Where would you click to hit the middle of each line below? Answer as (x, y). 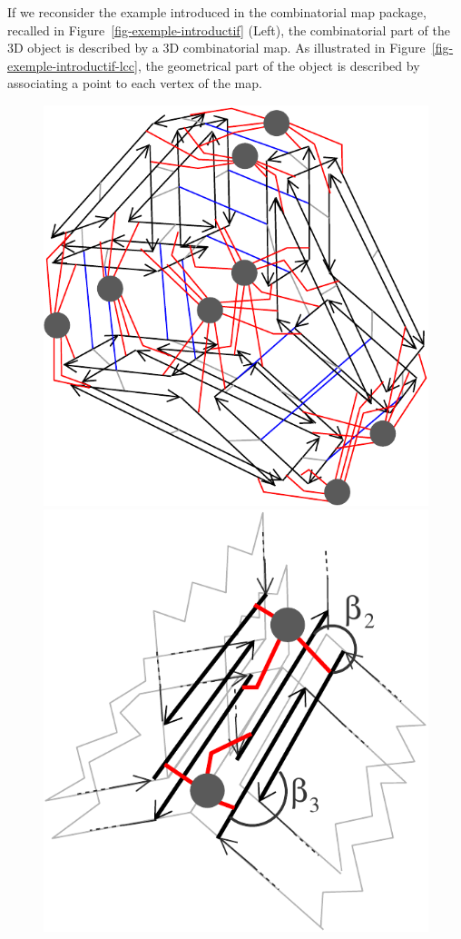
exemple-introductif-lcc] (73, 65)
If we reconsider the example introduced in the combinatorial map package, (217, 12)
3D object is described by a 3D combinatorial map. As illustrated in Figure (216, 48)
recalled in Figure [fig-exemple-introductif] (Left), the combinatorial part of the (229, 30)
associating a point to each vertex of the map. (135, 83)
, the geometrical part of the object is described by (279, 65)
